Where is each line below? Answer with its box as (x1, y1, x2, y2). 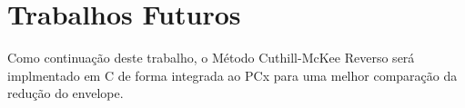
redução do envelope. (7, 83, 124, 103)
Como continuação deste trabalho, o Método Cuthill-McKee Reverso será (7, 48, 415, 67)
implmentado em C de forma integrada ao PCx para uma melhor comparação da (7, 65, 458, 84)
